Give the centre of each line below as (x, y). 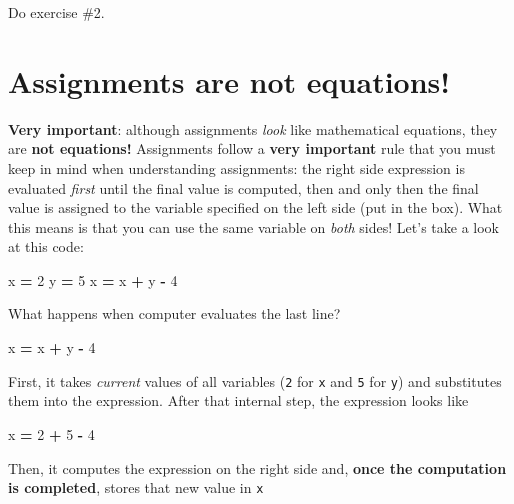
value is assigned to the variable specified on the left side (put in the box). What (255, 207)
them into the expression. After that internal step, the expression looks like (238, 400)
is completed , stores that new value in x (136, 487)
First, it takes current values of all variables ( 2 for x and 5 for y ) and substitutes (255, 380)
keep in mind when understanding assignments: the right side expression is (236, 167)
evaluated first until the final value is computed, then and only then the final (243, 187)
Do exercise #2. (56, 12)
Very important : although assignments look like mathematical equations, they (253, 128)
